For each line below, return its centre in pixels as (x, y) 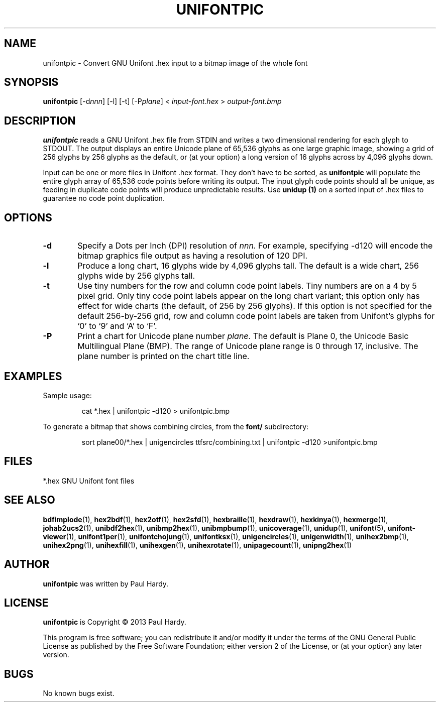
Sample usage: (67, 395)
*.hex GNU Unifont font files (89, 481)
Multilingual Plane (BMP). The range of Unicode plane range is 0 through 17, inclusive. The (248, 346)
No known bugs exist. (79, 693)
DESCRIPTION (40, 121)
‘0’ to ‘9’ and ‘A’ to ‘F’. (117, 326)
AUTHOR (27, 564)
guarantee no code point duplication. (104, 198)
